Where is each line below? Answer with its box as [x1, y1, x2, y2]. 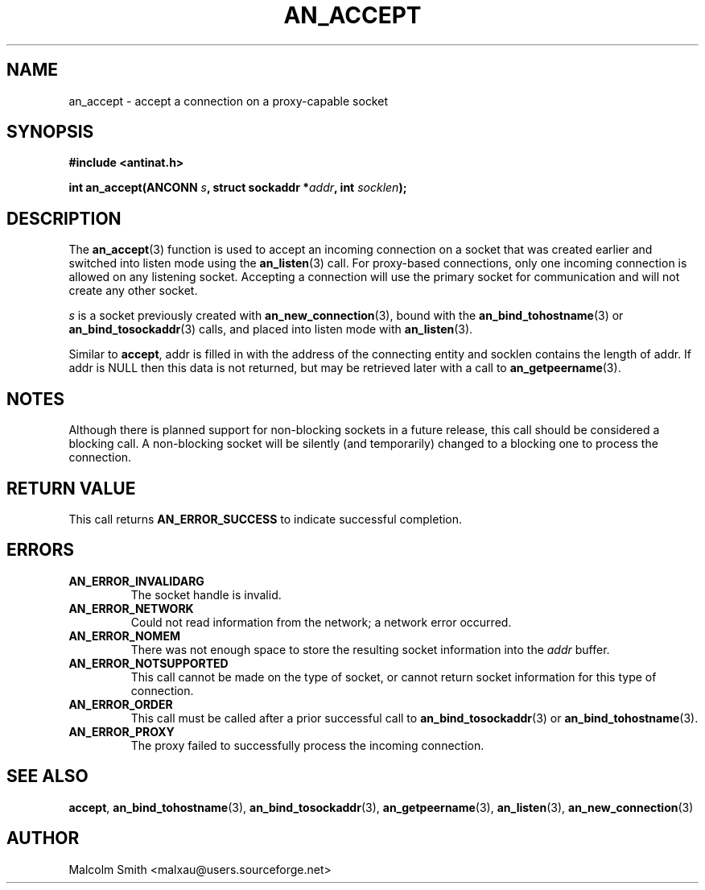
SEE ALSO [6, 766, 89, 787]
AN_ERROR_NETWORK [68, 601, 194, 615]
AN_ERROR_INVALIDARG [68, 573, 204, 588]
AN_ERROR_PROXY [68, 724, 175, 739]
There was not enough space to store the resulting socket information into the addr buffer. [130, 642, 610, 656]
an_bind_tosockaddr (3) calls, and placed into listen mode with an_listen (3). [68, 322, 473, 337]
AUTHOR [6, 828, 80, 849]
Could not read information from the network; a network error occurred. [130, 615, 512, 629]
